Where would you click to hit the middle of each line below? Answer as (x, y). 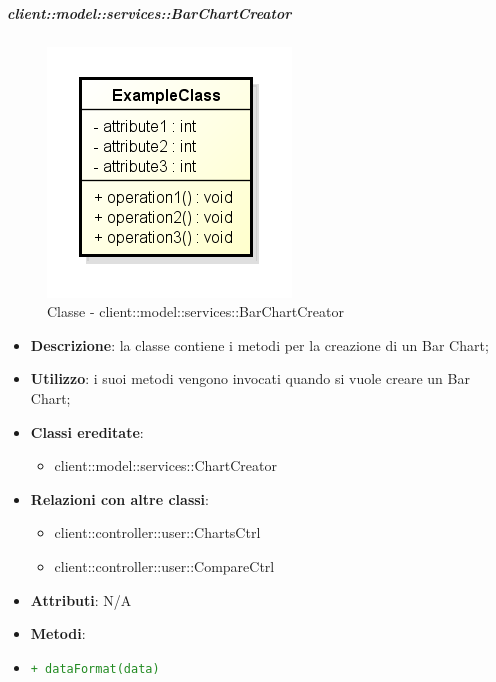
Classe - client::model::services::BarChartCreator (196, 311)
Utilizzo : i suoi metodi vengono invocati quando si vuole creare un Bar (250, 378)
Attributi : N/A (81, 599)
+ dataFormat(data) (95, 668)
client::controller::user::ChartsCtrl (157, 532)
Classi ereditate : (87, 431)
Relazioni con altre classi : (119, 498)
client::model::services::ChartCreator (165, 465)
